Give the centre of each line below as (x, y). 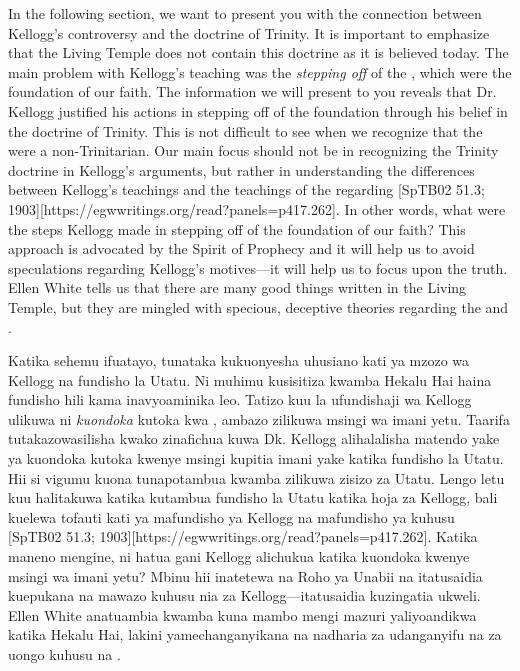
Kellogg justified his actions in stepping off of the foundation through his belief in (258, 110)
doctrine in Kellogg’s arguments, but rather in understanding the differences (241, 169)
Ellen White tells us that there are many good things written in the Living (237, 287)
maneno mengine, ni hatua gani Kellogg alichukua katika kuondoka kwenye (239, 556)
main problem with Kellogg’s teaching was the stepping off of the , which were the (260, 71)
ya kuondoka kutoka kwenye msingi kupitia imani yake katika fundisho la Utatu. (256, 458)
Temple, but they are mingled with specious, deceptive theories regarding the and (258, 306)
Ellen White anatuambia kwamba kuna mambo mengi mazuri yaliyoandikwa (242, 614)
